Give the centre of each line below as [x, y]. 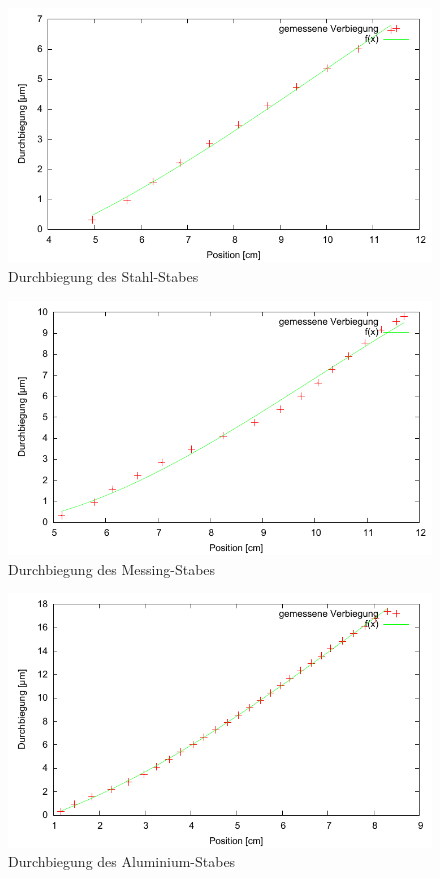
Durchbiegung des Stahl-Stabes [103, 275]
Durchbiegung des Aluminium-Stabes [122, 861]
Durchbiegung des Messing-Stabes [112, 568]
